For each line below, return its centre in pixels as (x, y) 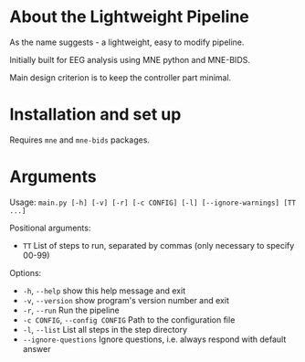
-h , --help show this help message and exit (104, 291)
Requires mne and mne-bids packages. (80, 140)
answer (37, 348)
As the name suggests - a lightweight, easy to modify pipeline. (127, 42)
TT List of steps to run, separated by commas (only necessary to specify (158, 245)
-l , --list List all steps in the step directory (105, 329)
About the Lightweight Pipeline (129, 17)
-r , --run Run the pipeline (71, 310)
